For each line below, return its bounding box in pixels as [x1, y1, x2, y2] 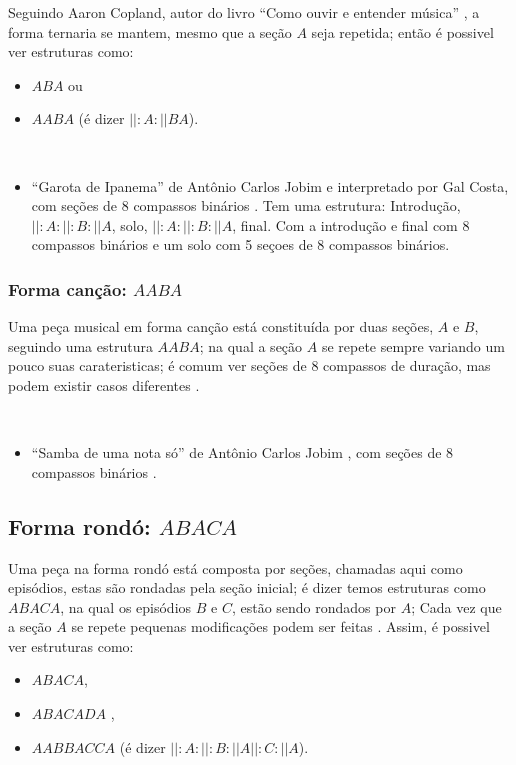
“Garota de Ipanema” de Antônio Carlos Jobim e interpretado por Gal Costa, [31, 175, 509, 196]
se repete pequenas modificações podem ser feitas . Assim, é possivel [71, 616, 490, 637]
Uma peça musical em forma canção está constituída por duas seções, [8, 316, 434, 337]
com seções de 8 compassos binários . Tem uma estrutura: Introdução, [31, 195, 461, 216]
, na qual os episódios [60, 596, 192, 617]
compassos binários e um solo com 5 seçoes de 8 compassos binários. [31, 234, 450, 255]
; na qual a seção [199, 335, 303, 356]
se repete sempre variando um [321, 335, 505, 356]
